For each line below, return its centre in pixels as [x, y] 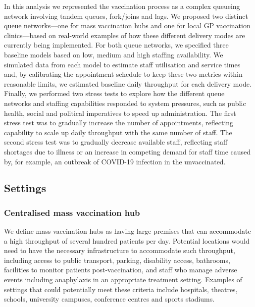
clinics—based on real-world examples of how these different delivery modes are [125, 35]
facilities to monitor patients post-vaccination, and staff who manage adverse [121, 270]
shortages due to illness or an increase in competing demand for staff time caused [127, 151]
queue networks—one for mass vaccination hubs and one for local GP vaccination [127, 26]
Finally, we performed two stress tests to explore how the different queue [114, 93]
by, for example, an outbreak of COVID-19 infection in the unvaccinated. [115, 161]
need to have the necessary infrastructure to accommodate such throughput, [120, 250]
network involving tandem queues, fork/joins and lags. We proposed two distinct [126, 16]
